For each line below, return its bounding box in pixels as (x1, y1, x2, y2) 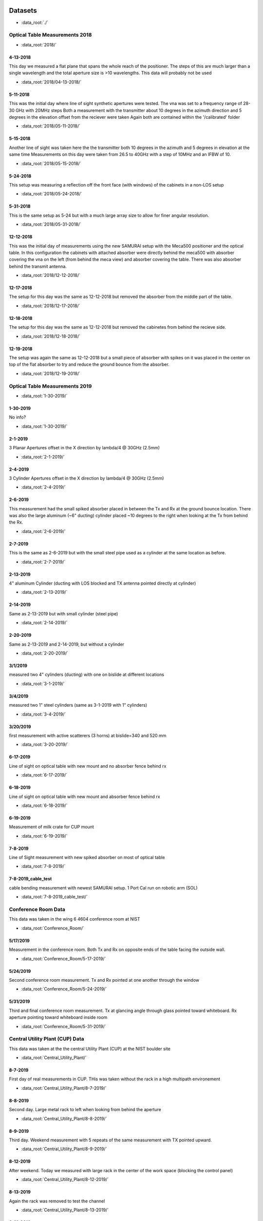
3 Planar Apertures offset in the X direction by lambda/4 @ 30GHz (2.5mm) (9, 445, 160, 451)
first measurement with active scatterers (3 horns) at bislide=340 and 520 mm (9, 733, 167, 738)
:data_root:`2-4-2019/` (21, 484, 66, 490)
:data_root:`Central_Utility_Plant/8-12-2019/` (21, 1177, 109, 1182)
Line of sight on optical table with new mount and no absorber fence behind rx (9, 763, 167, 769)
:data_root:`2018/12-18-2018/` (21, 333, 80, 339)
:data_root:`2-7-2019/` (21, 559, 66, 565)
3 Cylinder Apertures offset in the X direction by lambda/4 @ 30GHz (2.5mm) (9, 475, 164, 481)
